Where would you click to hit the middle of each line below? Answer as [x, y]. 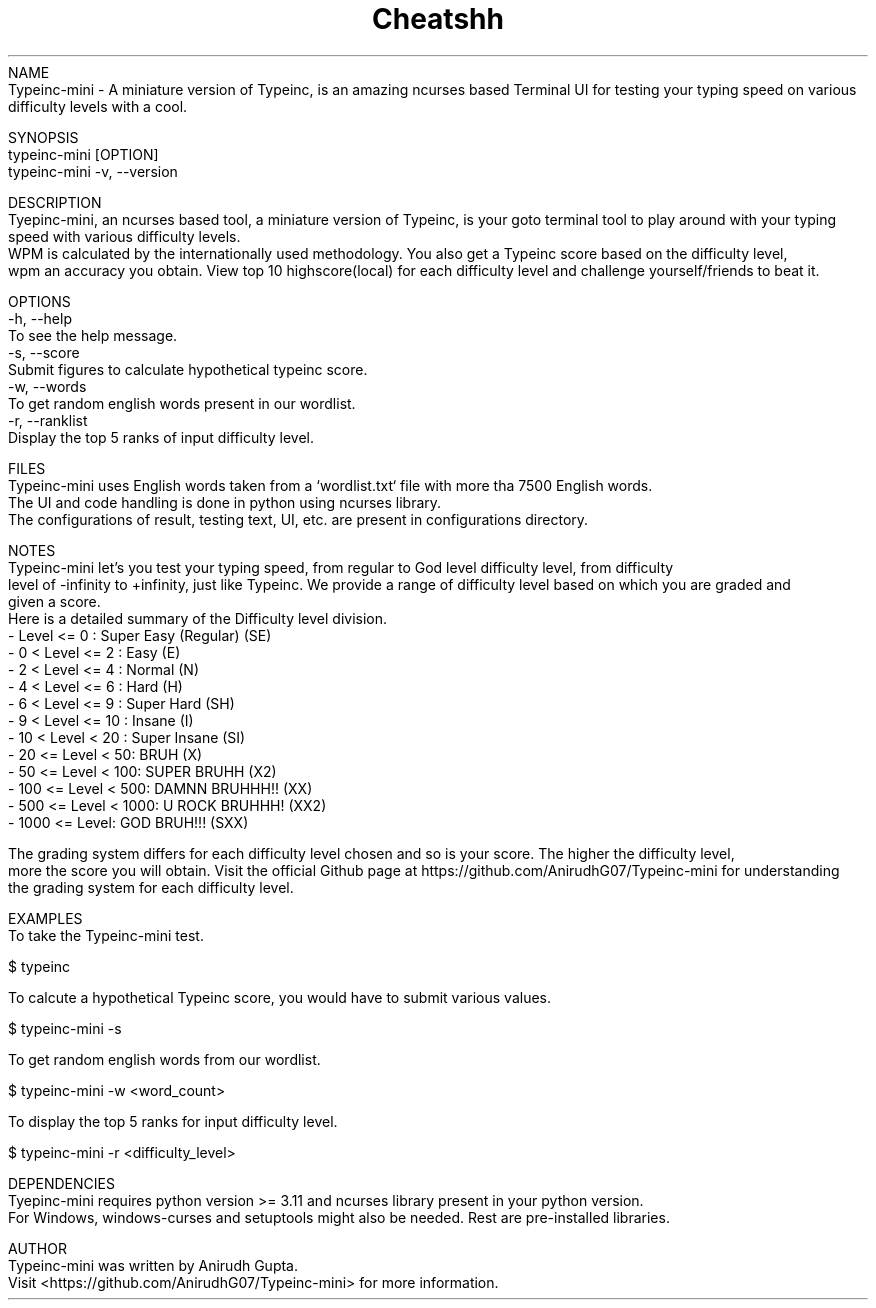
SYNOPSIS [43, 137]
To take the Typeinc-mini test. [106, 935]
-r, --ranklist [48, 420]
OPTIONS [39, 301]
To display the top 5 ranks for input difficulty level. [173, 1121]
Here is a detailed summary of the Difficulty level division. [198, 618]
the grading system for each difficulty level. [151, 887]
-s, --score [44, 352]
